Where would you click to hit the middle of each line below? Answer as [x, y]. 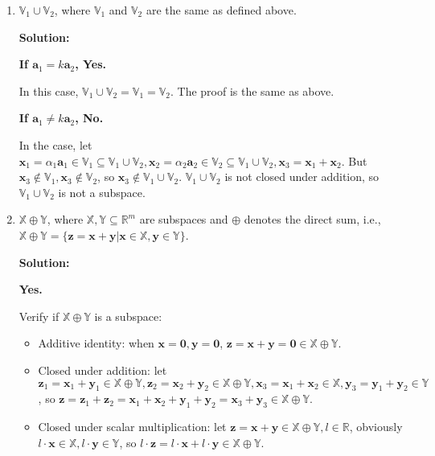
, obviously [376, 427]
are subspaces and [184, 219]
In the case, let [55, 144]
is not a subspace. [102, 192]
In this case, [49, 90]
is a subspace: [128, 316]
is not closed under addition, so [302, 177]
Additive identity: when [96, 343]
